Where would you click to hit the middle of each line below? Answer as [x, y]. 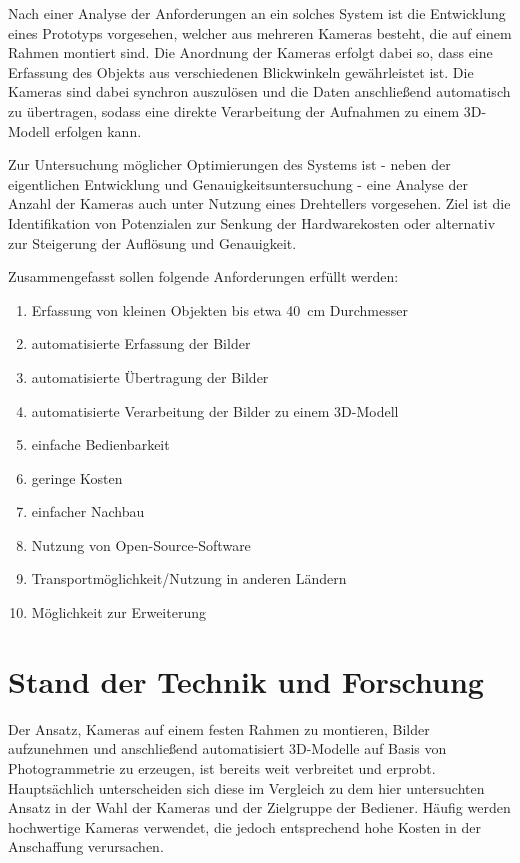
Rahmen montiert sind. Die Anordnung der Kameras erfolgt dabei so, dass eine [250, 52]
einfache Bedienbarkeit [100, 444]
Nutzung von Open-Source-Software [141, 544]
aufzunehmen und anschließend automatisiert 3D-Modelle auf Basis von [227, 748]
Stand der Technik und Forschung [246, 680]
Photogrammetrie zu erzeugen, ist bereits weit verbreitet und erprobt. [222, 767]
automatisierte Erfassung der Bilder [141, 343]
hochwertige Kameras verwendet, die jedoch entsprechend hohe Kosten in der [244, 826]
